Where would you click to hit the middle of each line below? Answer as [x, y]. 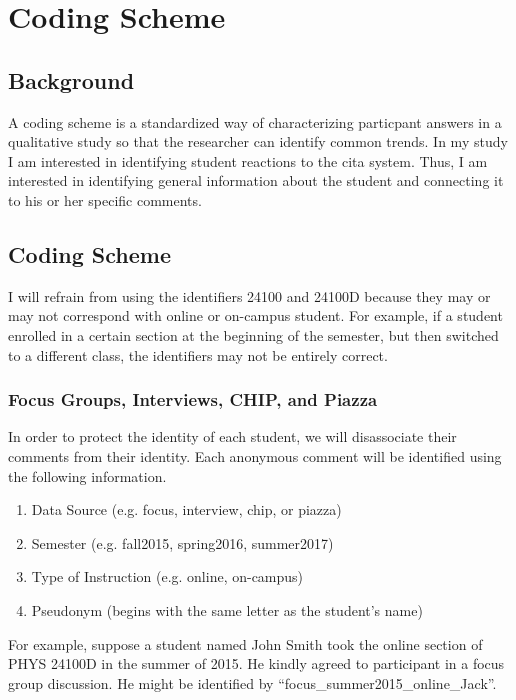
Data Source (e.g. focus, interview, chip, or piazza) [186, 509]
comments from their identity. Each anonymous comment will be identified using [255, 455]
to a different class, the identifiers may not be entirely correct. [198, 354]
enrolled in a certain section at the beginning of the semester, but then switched [253, 334]
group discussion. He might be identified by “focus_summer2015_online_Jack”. [252, 682]
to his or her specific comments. [105, 199]
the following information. [87, 475]
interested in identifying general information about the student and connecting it [256, 180]
